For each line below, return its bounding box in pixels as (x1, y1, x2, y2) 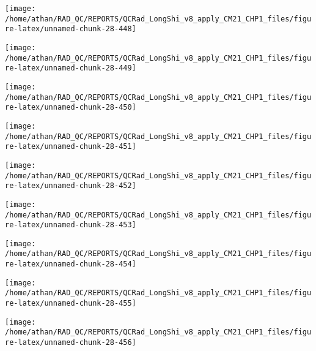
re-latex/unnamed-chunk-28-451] (5, 142, 136, 151)
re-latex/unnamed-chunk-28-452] (5, 181, 136, 191)
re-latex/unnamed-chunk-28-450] (5, 103, 136, 112)
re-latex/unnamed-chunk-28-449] (5, 64, 136, 73)
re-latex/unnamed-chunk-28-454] (5, 260, 136, 269)
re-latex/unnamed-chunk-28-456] (5, 338, 136, 347)
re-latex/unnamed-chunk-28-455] (5, 299, 136, 308)
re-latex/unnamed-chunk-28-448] (5, 25, 136, 34)
